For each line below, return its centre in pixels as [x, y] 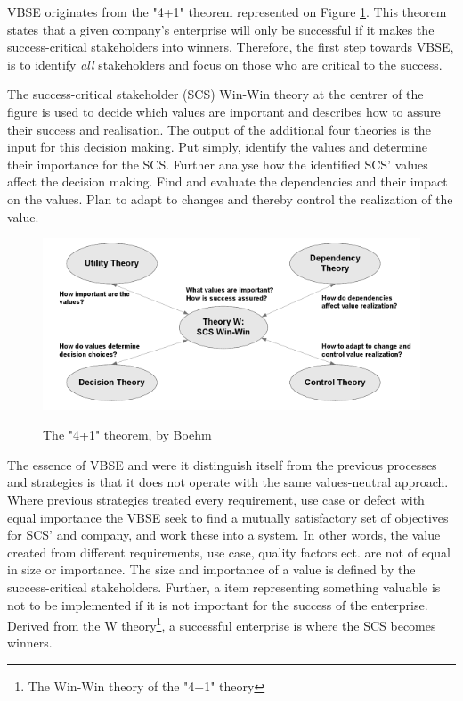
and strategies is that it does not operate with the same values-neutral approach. [228, 482]
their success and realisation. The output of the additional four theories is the [219, 129]
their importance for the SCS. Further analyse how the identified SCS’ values [218, 164]
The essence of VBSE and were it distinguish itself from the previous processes [222, 464]
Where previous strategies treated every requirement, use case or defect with [216, 500]
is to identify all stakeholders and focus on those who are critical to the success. [225, 64]
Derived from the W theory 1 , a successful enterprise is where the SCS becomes [222, 624]
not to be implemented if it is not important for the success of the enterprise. [218, 604]
